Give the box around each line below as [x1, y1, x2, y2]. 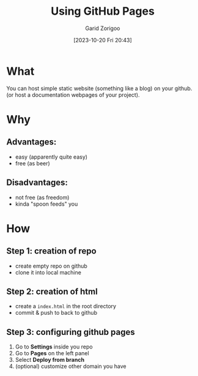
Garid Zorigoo [85, 24, 120, 32]
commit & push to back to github [15, 309, 98, 317]
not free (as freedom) [15, 194, 70, 201]
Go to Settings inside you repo [15, 343, 93, 350]
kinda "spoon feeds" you [15, 200, 78, 208]
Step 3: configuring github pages [6, 326, 136, 337]
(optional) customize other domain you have [15, 363, 127, 370]
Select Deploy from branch [15, 356, 84, 364]
